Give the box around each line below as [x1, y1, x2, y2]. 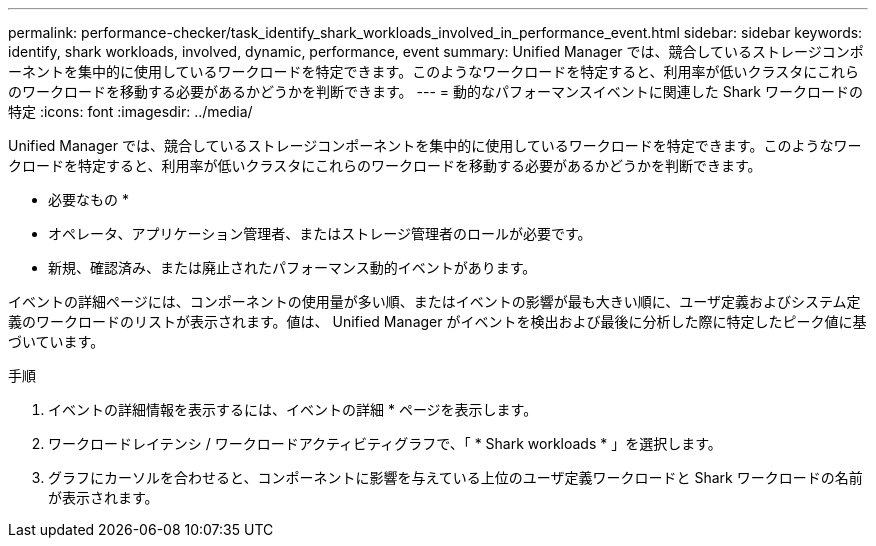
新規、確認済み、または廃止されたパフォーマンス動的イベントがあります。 [48, 259, 537, 276]
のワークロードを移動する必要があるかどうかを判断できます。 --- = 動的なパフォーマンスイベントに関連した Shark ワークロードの [8, 83, 863, 100]
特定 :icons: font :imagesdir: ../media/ [8, 103, 253, 120]
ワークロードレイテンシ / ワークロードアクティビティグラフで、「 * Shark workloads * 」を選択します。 [48, 435, 722, 452]
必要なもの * [48, 191, 129, 208]
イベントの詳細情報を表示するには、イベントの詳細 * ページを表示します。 [48, 401, 538, 418]
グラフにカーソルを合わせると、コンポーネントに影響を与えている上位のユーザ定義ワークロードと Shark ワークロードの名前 [48, 469, 863, 486]
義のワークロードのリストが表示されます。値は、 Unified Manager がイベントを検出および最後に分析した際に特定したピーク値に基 [8, 313, 867, 330]
